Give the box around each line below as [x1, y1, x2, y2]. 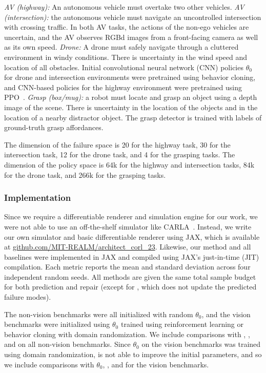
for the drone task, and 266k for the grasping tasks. [4, 169, 166, 180]
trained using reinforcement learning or [120, 319, 244, 329]
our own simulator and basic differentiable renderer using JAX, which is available [4, 231, 260, 242]
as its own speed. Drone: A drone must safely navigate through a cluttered [4, 42, 239, 52]
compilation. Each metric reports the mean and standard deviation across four [4, 261, 251, 272]
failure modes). [4, 292, 51, 302]
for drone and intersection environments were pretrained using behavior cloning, [4, 72, 256, 82]
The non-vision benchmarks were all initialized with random [4, 308, 193, 319]
